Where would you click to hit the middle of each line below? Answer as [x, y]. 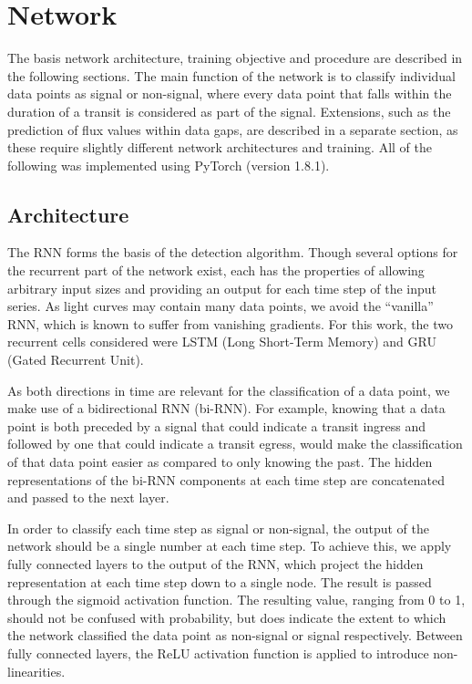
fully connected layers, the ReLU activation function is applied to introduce [218, 653]
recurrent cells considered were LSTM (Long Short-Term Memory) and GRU [222, 342]
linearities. [36, 671]
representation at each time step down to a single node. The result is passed [220, 581]
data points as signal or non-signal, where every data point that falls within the [230, 93]
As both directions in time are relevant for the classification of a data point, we [229, 390]
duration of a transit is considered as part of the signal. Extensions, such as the [229, 111]
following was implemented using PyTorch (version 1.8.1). [169, 165]
